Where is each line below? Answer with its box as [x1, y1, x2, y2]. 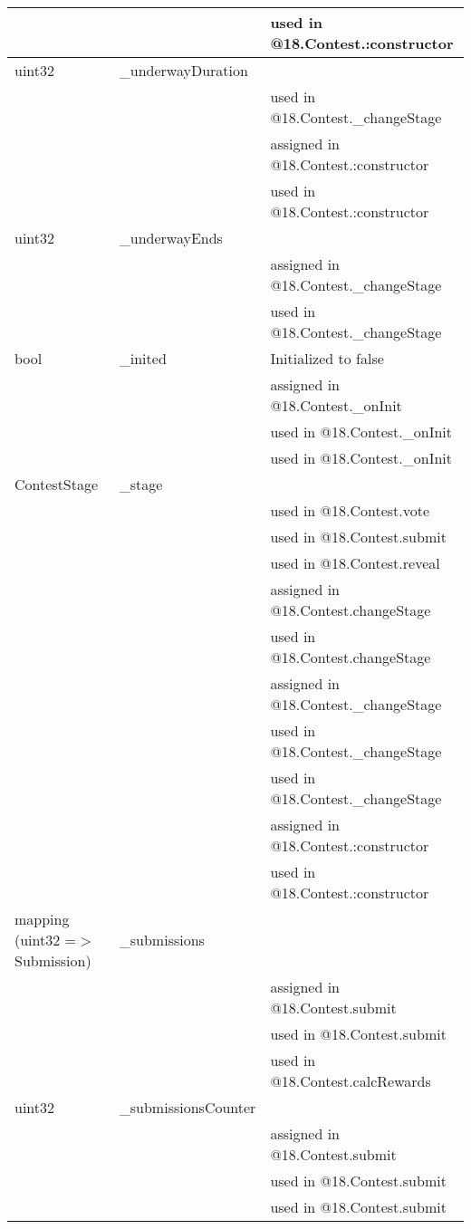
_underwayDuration [119, 60, 248, 81]
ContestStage [14, 474, 99, 494]
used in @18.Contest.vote [270, 500, 430, 521]
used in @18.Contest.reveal [270, 552, 440, 573]
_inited [119, 348, 167, 369]
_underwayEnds [119, 227, 223, 248]
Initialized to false [270, 348, 384, 369]
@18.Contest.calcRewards [270, 1071, 431, 1091]
